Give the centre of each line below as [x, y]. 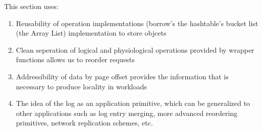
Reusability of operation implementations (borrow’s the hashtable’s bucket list [137, 23]
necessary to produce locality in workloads [81, 86]
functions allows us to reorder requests [75, 59]
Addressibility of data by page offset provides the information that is [122, 76]
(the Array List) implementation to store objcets [91, 33]
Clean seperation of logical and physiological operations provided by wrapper [135, 49]
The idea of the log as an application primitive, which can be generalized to [133, 103]
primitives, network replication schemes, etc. [84, 123]
